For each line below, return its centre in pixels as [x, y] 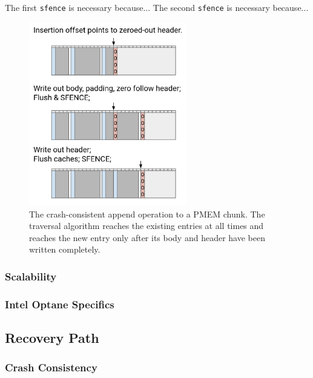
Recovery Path [52, 338]
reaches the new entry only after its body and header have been [147, 237]
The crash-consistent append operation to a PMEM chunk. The [147, 214]
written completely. [65, 249]
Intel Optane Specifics [60, 304]
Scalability [31, 276]
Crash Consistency [51, 367]
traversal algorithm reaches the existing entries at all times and [147, 226]
